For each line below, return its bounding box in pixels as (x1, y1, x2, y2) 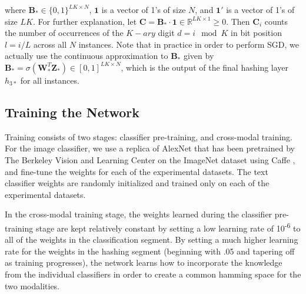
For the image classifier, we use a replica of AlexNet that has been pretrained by (5, 142, 295, 154)
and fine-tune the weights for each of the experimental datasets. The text (5, 165, 268, 177)
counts (264, 15, 288, 27)
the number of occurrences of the (5, 27, 124, 39)
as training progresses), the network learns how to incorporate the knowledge (5, 256, 282, 269)
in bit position (231, 27, 282, 39)
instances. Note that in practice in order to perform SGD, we (78, 38, 300, 50)
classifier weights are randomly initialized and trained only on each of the (5, 177, 270, 189)
